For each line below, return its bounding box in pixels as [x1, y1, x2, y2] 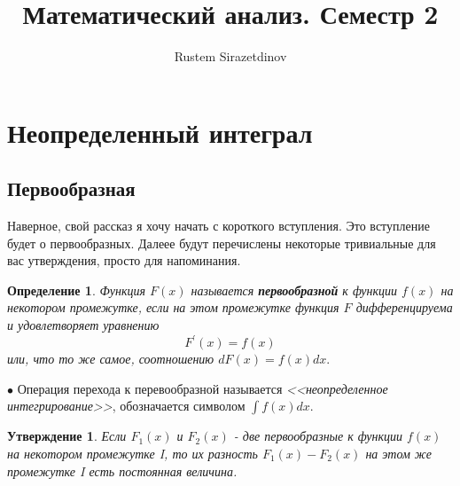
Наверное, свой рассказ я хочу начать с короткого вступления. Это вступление [7, 216, 430, 235]
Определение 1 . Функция [7, 280, 145, 299]
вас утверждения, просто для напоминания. [7, 251, 241, 270]
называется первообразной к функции [191, 280, 398, 299]
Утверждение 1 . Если [7, 427, 127, 445]
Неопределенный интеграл [7, 114, 313, 150]
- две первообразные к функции [233, 427, 403, 445]
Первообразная [7, 175, 136, 202]
